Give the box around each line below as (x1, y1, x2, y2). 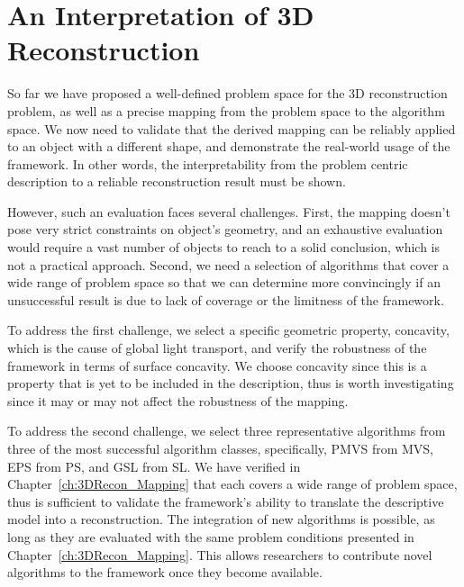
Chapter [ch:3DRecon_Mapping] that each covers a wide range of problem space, (7, 474, 458, 493)
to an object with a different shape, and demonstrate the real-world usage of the (7, 137, 450, 156)
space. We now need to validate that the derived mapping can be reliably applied (7, 119, 456, 138)
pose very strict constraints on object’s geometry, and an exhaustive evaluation (7, 220, 443, 239)
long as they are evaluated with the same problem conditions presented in (7, 527, 414, 546)
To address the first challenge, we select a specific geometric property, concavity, (7, 321, 450, 339)
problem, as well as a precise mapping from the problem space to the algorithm (7, 101, 445, 120)
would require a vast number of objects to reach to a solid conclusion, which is (7, 238, 441, 257)
